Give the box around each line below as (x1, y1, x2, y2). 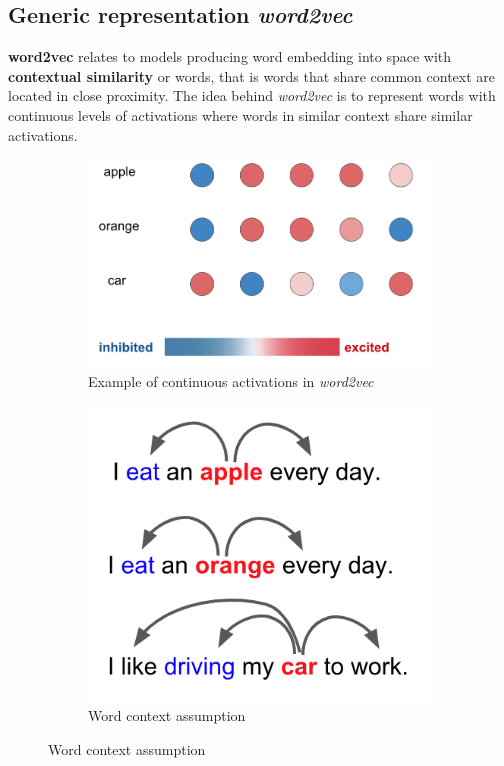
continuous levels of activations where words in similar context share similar (8, 104, 473, 125)
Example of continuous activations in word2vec (88, 371, 374, 392)
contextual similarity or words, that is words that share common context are (8, 65, 496, 86)
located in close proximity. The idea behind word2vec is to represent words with (8, 85, 496, 106)
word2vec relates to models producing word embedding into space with (8, 46, 452, 67)
